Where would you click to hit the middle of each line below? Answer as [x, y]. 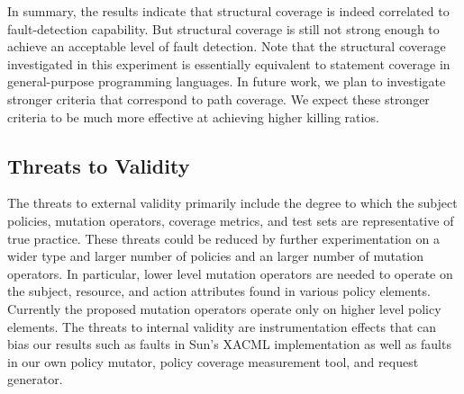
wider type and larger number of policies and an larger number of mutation [215, 256]
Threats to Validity [99, 165]
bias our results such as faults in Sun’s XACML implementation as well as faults [229, 344]
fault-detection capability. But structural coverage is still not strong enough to [223, 28]
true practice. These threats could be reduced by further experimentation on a [223, 238]
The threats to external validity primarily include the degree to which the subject [232, 203]
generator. [35, 379]
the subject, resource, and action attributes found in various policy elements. [219, 291]
